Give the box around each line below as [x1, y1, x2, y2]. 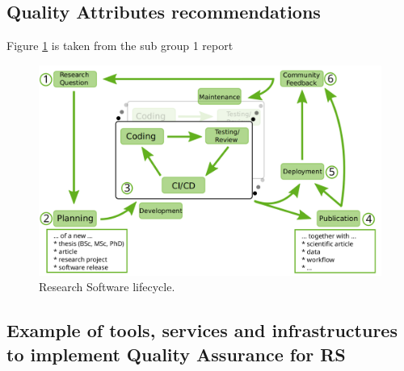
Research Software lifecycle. [39, 278, 175, 295]
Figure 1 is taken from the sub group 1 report [6, 37, 234, 54]
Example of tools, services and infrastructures [6, 318, 398, 343]
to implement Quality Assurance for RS [6, 341, 346, 366]
